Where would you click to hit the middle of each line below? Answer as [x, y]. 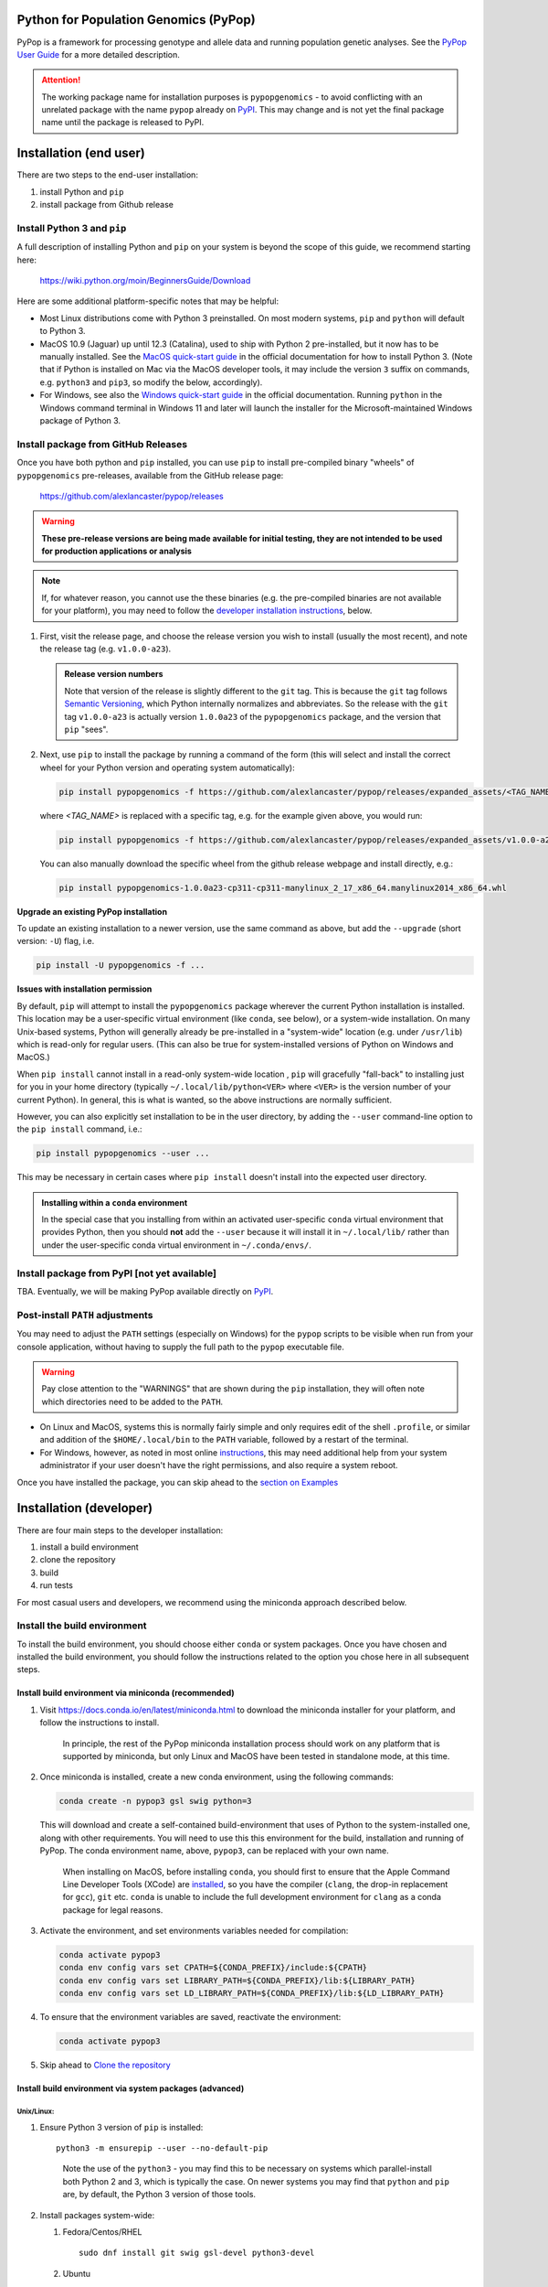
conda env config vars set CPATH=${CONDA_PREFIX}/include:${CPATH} [213, 1968]
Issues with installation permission [84, 989]
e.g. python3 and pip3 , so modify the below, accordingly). [151, 382]
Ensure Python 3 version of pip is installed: [121, 2127]
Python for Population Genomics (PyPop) [136, 20]
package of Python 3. [80, 420]
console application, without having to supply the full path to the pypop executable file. [180, 1347]
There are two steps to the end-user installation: [107, 175]
